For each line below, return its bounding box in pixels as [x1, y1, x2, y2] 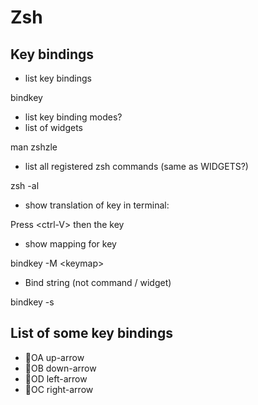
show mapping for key [24, 238, 117, 250]
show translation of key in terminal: [24, 199, 170, 211]
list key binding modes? [24, 111, 123, 123]
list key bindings [24, 72, 92, 84]
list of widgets [24, 122, 83, 133]
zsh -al [10, 180, 40, 191]
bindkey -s [10, 296, 55, 308]
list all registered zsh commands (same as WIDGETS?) [24, 161, 249, 172]
